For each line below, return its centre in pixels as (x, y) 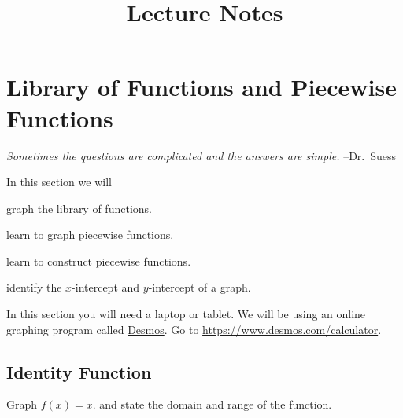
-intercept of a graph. (200, 287)
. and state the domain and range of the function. (212, 404)
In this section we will (59, 182)
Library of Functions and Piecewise (201, 87)
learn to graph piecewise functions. (90, 235)
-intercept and (106, 287)
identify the (34, 287)
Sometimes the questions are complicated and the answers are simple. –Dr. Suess (201, 155)
